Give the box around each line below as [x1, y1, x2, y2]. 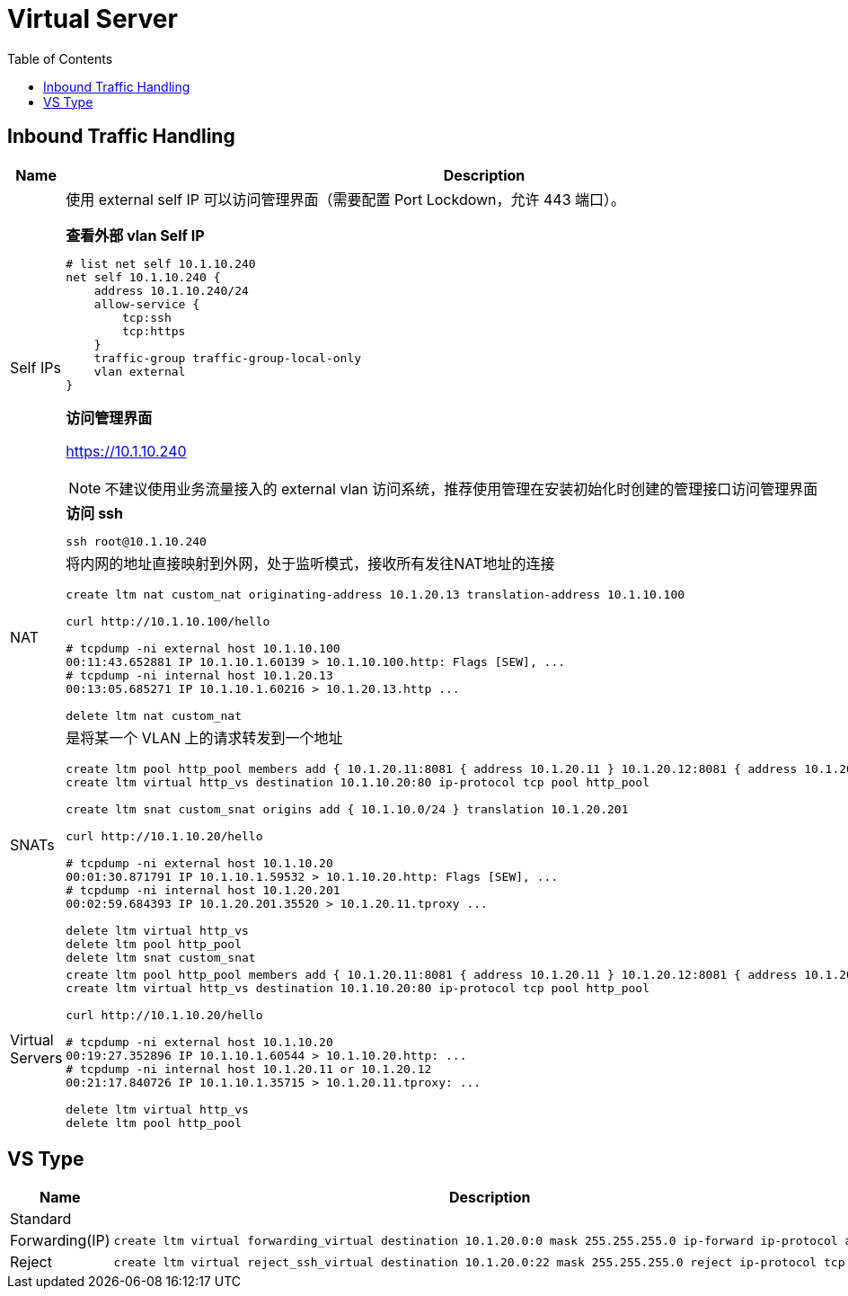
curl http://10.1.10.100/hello [66, 614, 270, 628]
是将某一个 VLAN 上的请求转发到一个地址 [66, 728, 343, 747]
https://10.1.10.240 [66, 441, 187, 460]
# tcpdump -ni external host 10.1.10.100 [66, 641, 340, 655]
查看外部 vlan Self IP [66, 226, 205, 244]
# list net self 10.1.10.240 [66, 256, 256, 271]
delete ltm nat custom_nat [66, 708, 243, 723]
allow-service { [93, 297, 200, 311]
